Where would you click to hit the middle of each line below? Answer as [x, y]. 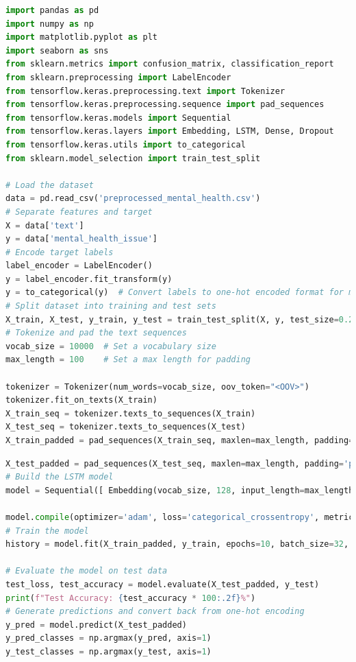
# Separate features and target [79, 212]
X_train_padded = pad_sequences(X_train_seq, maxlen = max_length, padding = [180, 440]
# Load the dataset [50, 185]
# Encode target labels [60, 252]
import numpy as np [50, 24]
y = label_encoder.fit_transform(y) [89, 279]
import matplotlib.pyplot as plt [81, 37]
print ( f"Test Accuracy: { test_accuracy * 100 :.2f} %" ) [131, 598]
